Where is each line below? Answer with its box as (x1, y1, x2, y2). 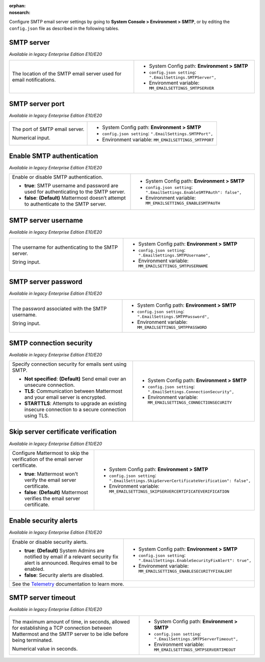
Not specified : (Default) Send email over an (24, 375, 126, 382)
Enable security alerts (9, 517, 78, 525)
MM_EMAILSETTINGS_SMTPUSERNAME (138, 264, 209, 269)
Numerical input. (12, 134, 51, 141)
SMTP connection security (9, 339, 93, 347)
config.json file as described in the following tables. (9, 26, 120, 31)
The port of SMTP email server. (12, 126, 84, 132)
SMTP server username (9, 216, 83, 224)
